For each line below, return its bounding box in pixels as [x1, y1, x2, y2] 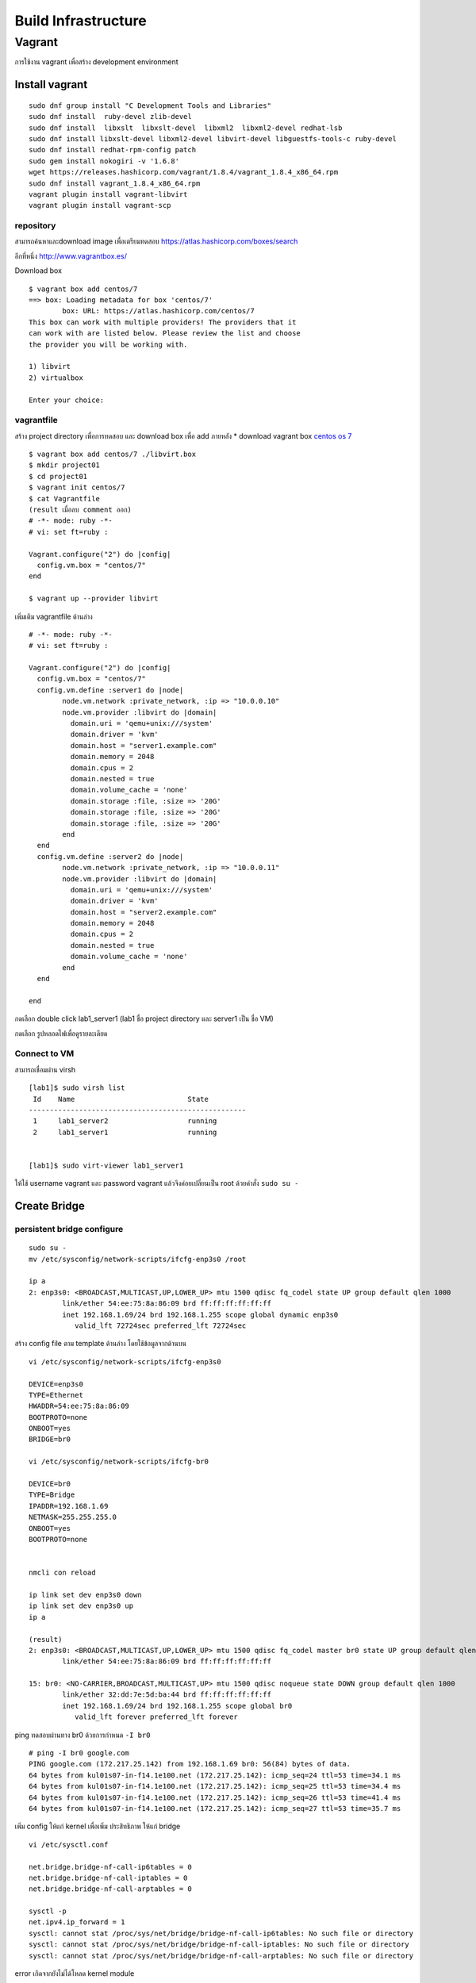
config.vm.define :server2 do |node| [36, 852, 184, 861]
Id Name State [33, 1095, 209, 1103]
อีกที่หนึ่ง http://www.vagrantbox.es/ [14, 251, 127, 261]
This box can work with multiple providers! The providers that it [29, 317, 297, 327]
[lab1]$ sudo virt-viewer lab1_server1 [29, 1160, 184, 1170]
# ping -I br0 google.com [29, 1749, 130, 1758]
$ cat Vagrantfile [29, 494, 101, 503]
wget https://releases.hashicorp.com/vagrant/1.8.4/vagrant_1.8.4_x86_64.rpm [29, 167, 339, 177]
